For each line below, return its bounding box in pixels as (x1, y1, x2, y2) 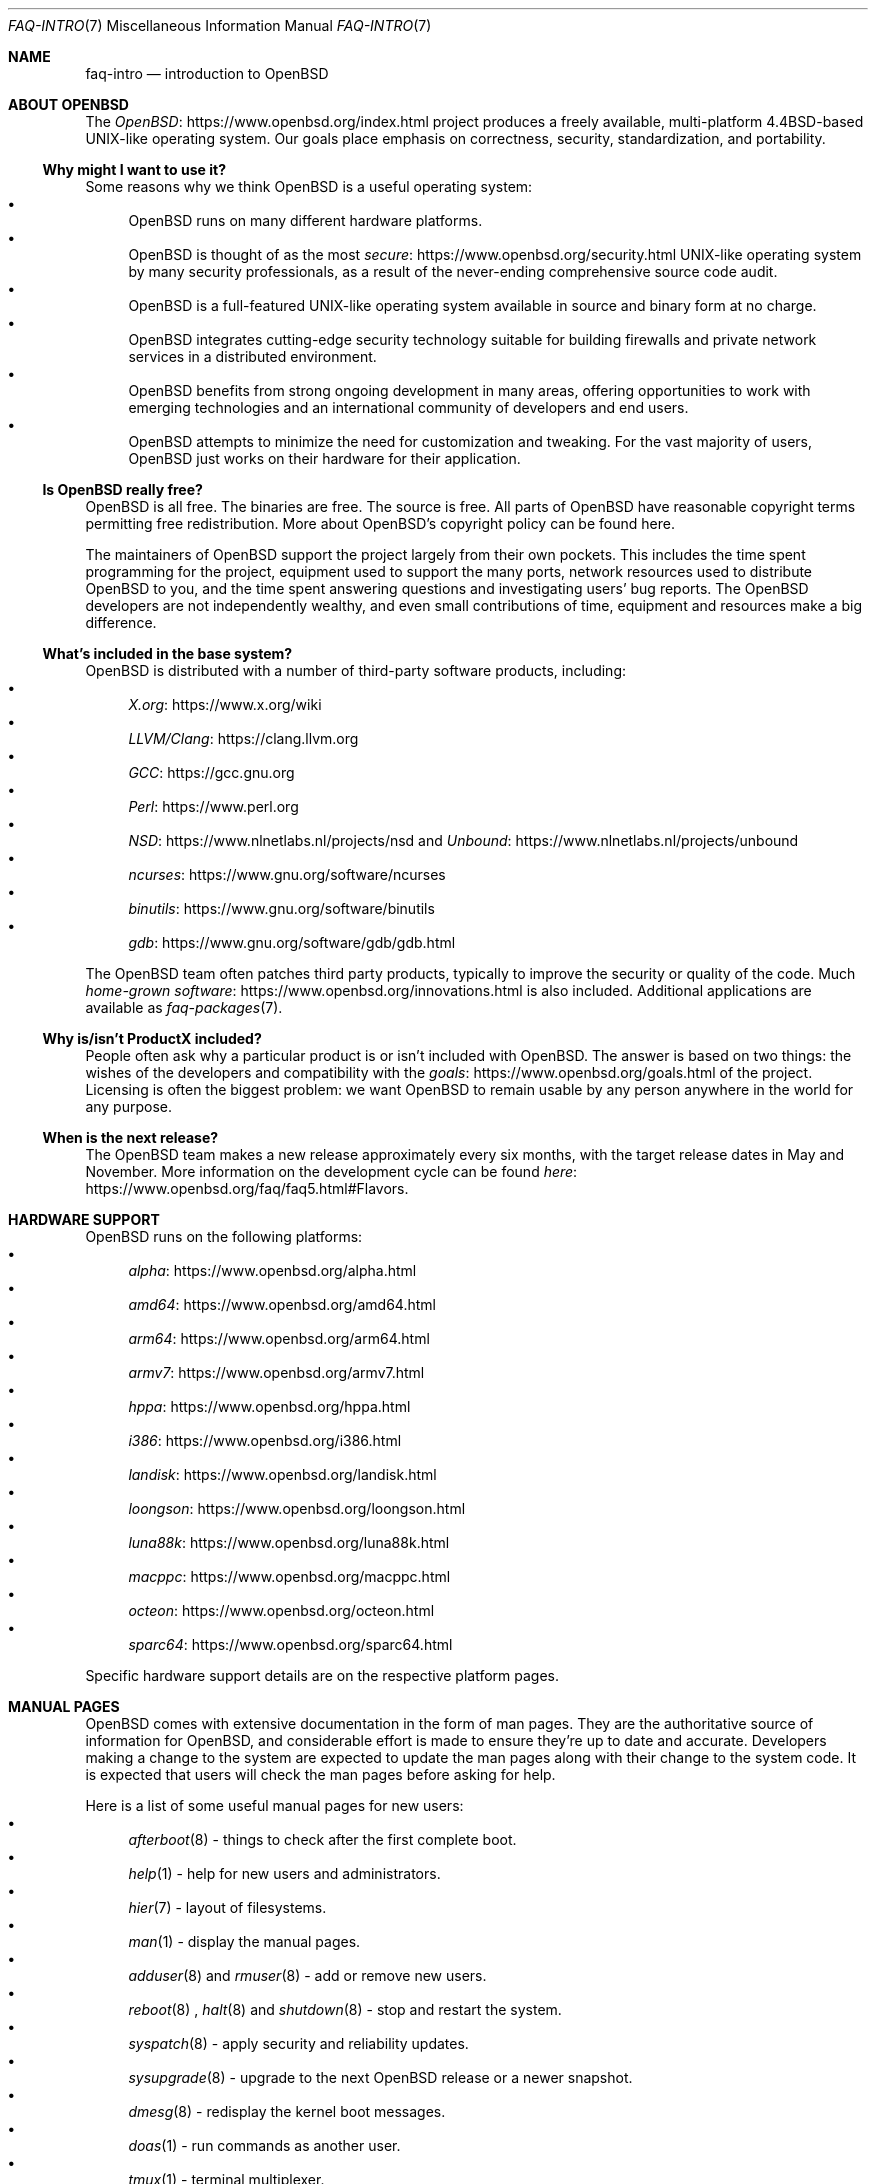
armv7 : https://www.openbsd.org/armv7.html (128, 1364, 425, 1381)
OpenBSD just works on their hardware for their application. (128, 450, 521, 467)
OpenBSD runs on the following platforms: (85, 1228, 363, 1245)
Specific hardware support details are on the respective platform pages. (85, 1667, 559, 1684)
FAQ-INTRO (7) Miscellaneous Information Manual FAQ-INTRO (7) (8, 17, 432, 34)
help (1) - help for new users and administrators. (128, 1865, 441, 1882)
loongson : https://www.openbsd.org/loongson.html (128, 1500, 466, 1517)
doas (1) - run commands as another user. (128, 2137, 401, 2154)
